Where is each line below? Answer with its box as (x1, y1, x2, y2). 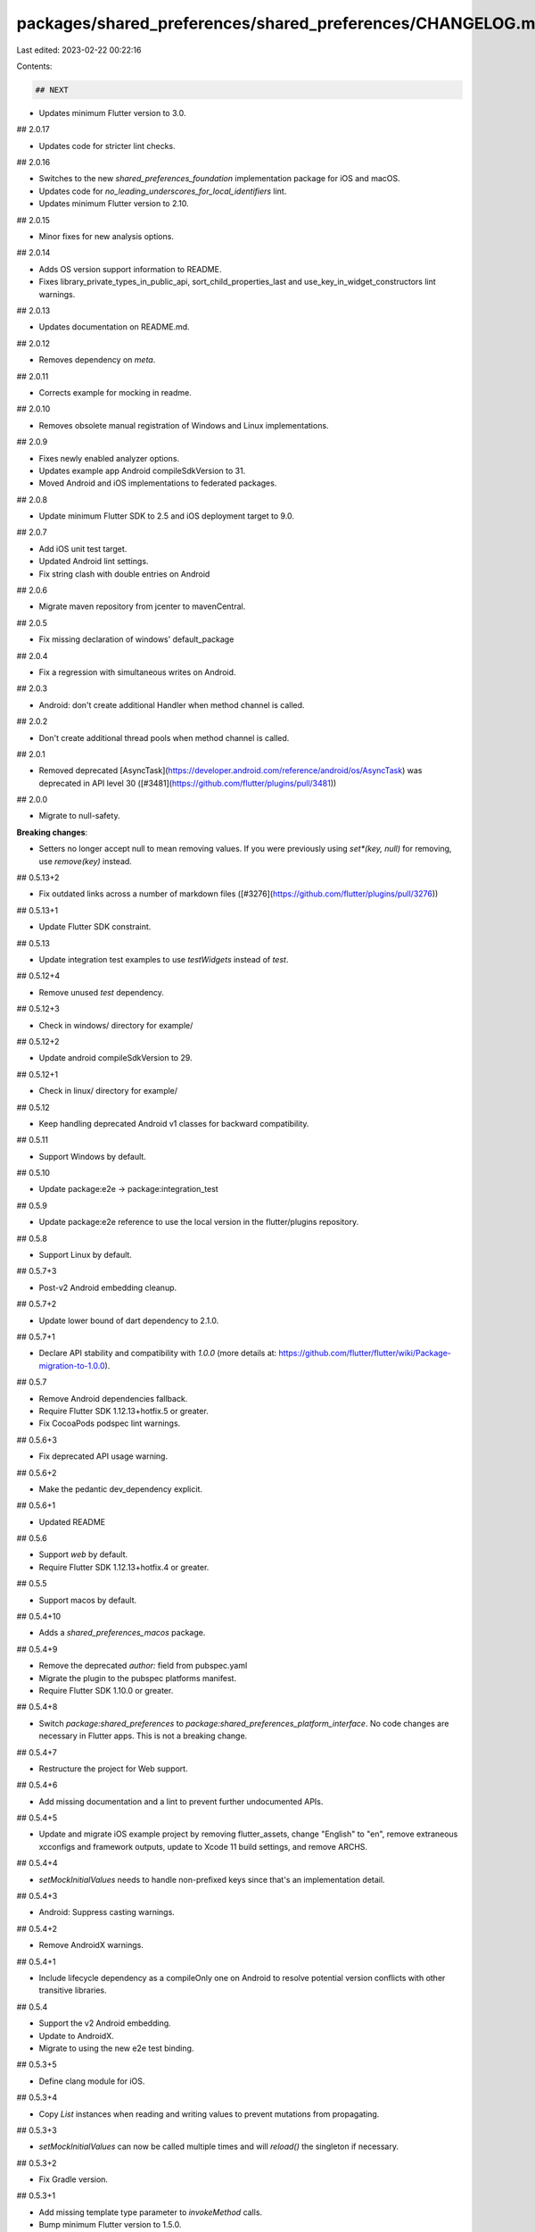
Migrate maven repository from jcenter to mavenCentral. (38, 601, 246, 612)
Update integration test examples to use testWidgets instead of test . (38, 954, 289, 964)
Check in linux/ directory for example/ (38, 1086, 178, 1096)
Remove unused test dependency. (38, 987, 165, 997)
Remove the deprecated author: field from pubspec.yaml (38, 1661, 248, 1671)
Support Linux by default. (38, 1250, 133, 1261)
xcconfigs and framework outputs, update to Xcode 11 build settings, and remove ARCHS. (38, 1841, 368, 1852)
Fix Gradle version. (38, 2174, 109, 2185)
